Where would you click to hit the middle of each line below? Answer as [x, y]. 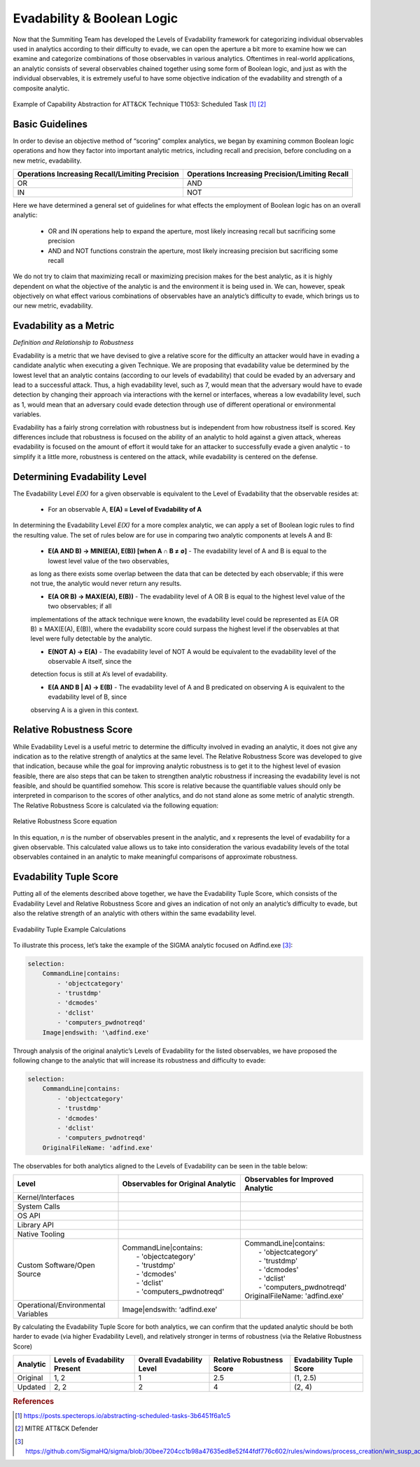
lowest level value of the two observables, [108, 561]
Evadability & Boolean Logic [96, 18]
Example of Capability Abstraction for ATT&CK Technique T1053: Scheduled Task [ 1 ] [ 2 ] [140, 104]
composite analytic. [41, 88]
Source [29, 1274]
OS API [29, 1216]
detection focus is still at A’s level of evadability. [99, 674]
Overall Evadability [170, 1360]
